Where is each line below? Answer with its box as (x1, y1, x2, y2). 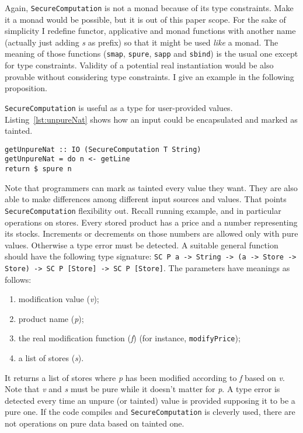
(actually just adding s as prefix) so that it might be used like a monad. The (5, 36, 278, 48)
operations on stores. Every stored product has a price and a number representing (5, 216, 298, 228)
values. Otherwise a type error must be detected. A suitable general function (5, 238, 278, 251)
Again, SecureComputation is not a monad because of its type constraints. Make (5, 2, 294, 13)
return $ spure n (5, 165, 72, 174)
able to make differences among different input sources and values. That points (5, 193, 287, 205)
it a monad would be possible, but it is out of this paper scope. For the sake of (5, 13, 286, 25)
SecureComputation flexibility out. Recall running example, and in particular (5, 204, 281, 216)
